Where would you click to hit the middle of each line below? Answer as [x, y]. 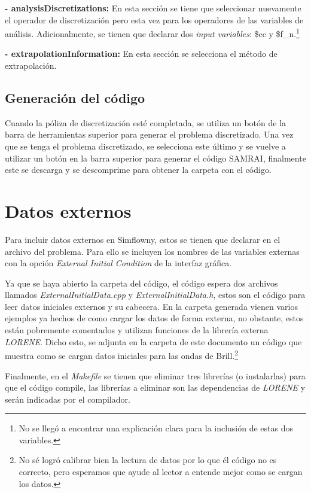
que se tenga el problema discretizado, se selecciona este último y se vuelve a [145, 146]
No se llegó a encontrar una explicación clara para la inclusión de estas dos [156, 428]
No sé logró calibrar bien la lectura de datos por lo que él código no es [148, 460]
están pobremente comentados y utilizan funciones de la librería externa [137, 330]
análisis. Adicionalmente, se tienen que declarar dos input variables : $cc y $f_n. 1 [152, 33]
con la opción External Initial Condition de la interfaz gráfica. [118, 263]
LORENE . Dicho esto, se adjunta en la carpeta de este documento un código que [153, 341]
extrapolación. [31, 66]
